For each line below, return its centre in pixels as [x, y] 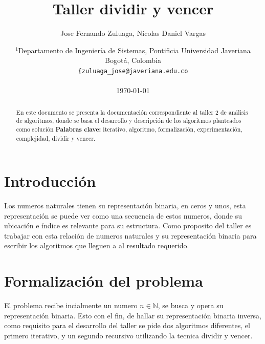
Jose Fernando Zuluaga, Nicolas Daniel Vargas [133, 33]
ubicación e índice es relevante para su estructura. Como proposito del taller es [128, 225]
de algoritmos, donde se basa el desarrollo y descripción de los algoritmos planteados [129, 121]
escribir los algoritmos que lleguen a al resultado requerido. [97, 245]
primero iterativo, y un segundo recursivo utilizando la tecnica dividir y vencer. [128, 335]
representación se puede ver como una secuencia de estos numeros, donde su [123, 215]
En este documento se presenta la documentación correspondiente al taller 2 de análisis [132, 112]
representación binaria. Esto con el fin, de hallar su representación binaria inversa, [133, 315]
